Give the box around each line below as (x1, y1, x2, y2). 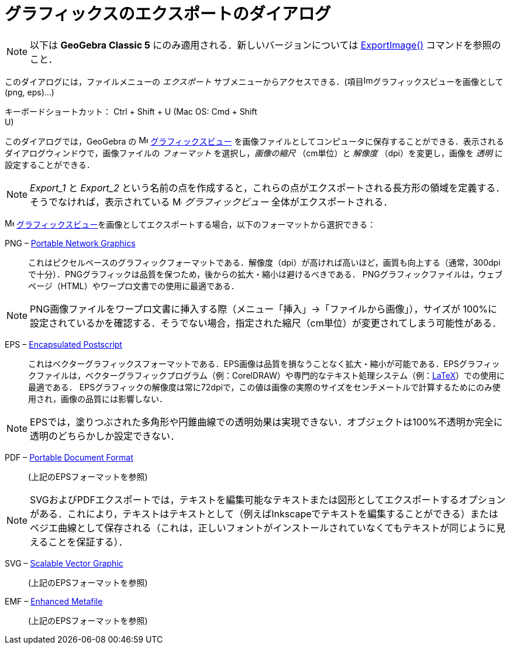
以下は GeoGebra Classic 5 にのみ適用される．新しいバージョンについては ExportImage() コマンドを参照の (30, 39, 501, 51)
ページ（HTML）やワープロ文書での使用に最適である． (28, 280, 239, 291)
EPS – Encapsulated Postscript (5, 339, 122, 349)
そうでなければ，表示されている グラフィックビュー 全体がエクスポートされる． (30, 195, 393, 208)
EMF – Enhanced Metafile (5, 596, 103, 606)
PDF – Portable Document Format (5, 452, 133, 462)
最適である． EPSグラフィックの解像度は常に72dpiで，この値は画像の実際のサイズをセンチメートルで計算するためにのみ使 (28, 382, 501, 392)
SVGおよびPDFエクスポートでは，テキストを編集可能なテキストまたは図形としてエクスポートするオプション (30, 493, 506, 506)
